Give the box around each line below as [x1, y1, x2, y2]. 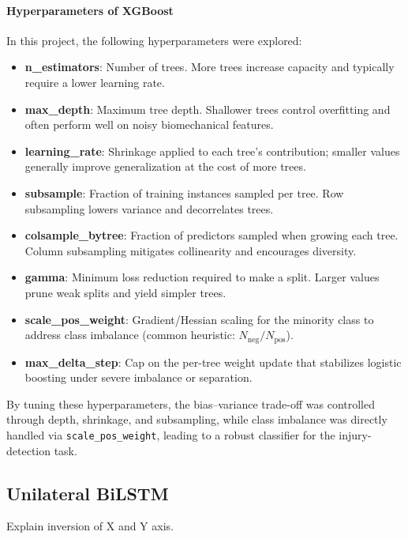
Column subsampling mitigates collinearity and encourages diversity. [24, 242, 357, 258]
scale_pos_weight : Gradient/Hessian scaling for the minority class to [24, 311, 374, 327]
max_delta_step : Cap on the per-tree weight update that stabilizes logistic [24, 353, 402, 370]
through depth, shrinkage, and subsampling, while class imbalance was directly [6, 411, 387, 428]
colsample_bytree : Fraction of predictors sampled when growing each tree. [24, 227, 399, 243]
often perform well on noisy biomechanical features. [24, 116, 274, 133]
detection [6, 442, 51, 458]
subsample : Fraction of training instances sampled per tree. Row [24, 184, 344, 201]
